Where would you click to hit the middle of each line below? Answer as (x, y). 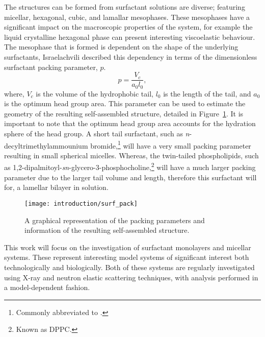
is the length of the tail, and (207, 93)
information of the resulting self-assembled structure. (107, 230)
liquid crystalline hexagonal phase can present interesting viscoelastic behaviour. (130, 37)
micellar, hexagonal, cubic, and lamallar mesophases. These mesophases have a (127, 17)
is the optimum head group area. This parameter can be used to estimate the (125, 103)
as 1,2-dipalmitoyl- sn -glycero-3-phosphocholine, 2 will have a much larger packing (130, 166)
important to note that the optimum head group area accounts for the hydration (130, 123)
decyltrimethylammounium (46, 145)
